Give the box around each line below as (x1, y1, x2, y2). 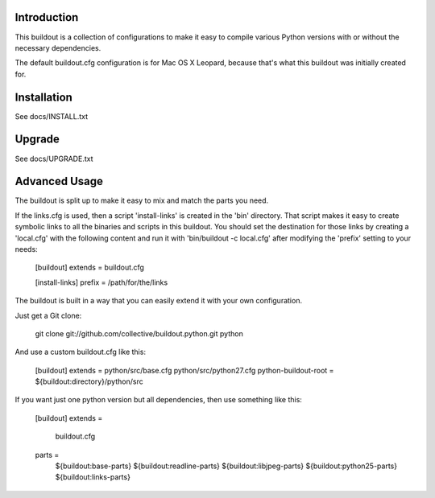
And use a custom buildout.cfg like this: (14, 347, 147, 357)
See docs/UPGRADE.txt (14, 154, 93, 163)
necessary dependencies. (14, 43, 101, 52)
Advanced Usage (14, 175, 104, 188)
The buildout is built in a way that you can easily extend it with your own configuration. (14, 296, 302, 306)
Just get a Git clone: (14, 311, 82, 320)
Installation (14, 90, 72, 104)
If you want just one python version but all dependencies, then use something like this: (14, 395, 302, 405)
